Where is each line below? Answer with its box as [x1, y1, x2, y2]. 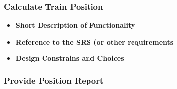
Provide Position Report [4, 74, 104, 86]
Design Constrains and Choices [15, 53, 124, 63]
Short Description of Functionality [15, 20, 135, 30]
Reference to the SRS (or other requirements [15, 36, 174, 46]
